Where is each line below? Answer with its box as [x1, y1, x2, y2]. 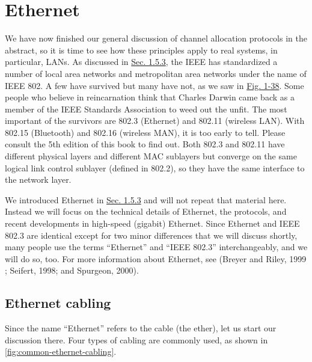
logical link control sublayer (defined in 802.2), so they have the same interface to [5, 161, 305, 174]
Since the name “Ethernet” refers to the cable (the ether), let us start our [5, 322, 277, 334]
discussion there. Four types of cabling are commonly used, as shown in [5, 333, 268, 346]
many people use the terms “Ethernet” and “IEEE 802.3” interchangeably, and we [5, 241, 308, 253]
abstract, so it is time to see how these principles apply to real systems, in [5, 43, 278, 56]
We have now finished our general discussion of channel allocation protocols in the [5, 32, 307, 44]
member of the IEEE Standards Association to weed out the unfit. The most [5, 102, 287, 115]
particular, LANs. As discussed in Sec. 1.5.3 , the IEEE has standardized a [5, 55, 278, 68]
